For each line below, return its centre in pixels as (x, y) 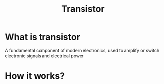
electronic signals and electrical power (44, 56)
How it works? (35, 76)
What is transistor (42, 37)
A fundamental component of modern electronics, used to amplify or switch (82, 50)
